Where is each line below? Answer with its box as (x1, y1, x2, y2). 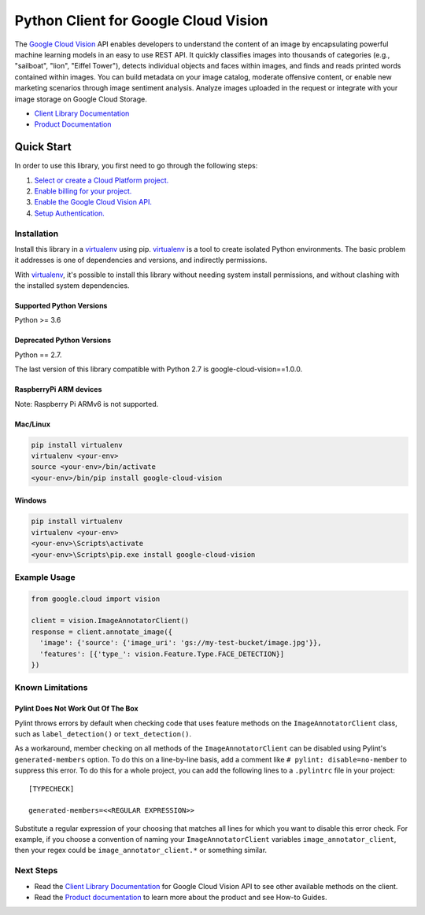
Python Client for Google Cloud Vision (14, 12, 268, 29)
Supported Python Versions (14, 301, 108, 311)
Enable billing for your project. (34, 186, 132, 196)
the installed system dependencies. (14, 281, 130, 290)
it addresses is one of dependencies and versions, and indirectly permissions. (14, 256, 268, 265)
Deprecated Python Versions (14, 335, 112, 345)
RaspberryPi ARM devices (14, 385, 102, 394)
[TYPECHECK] (28, 784, 75, 793)
